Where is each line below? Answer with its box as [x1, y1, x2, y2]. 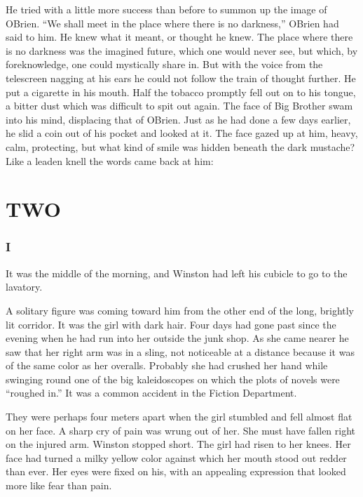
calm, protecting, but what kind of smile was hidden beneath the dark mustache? [6, 139, 355, 154]
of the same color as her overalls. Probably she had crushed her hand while [6, 358, 328, 373]
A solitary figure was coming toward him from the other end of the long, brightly [6, 303, 355, 317]
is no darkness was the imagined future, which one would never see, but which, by [6, 43, 358, 58]
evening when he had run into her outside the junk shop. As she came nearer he [6, 331, 349, 345]
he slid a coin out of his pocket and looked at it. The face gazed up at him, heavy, [6, 126, 358, 140]
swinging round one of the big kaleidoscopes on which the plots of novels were [6, 371, 340, 386]
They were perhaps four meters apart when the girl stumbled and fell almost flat [6, 409, 352, 424]
